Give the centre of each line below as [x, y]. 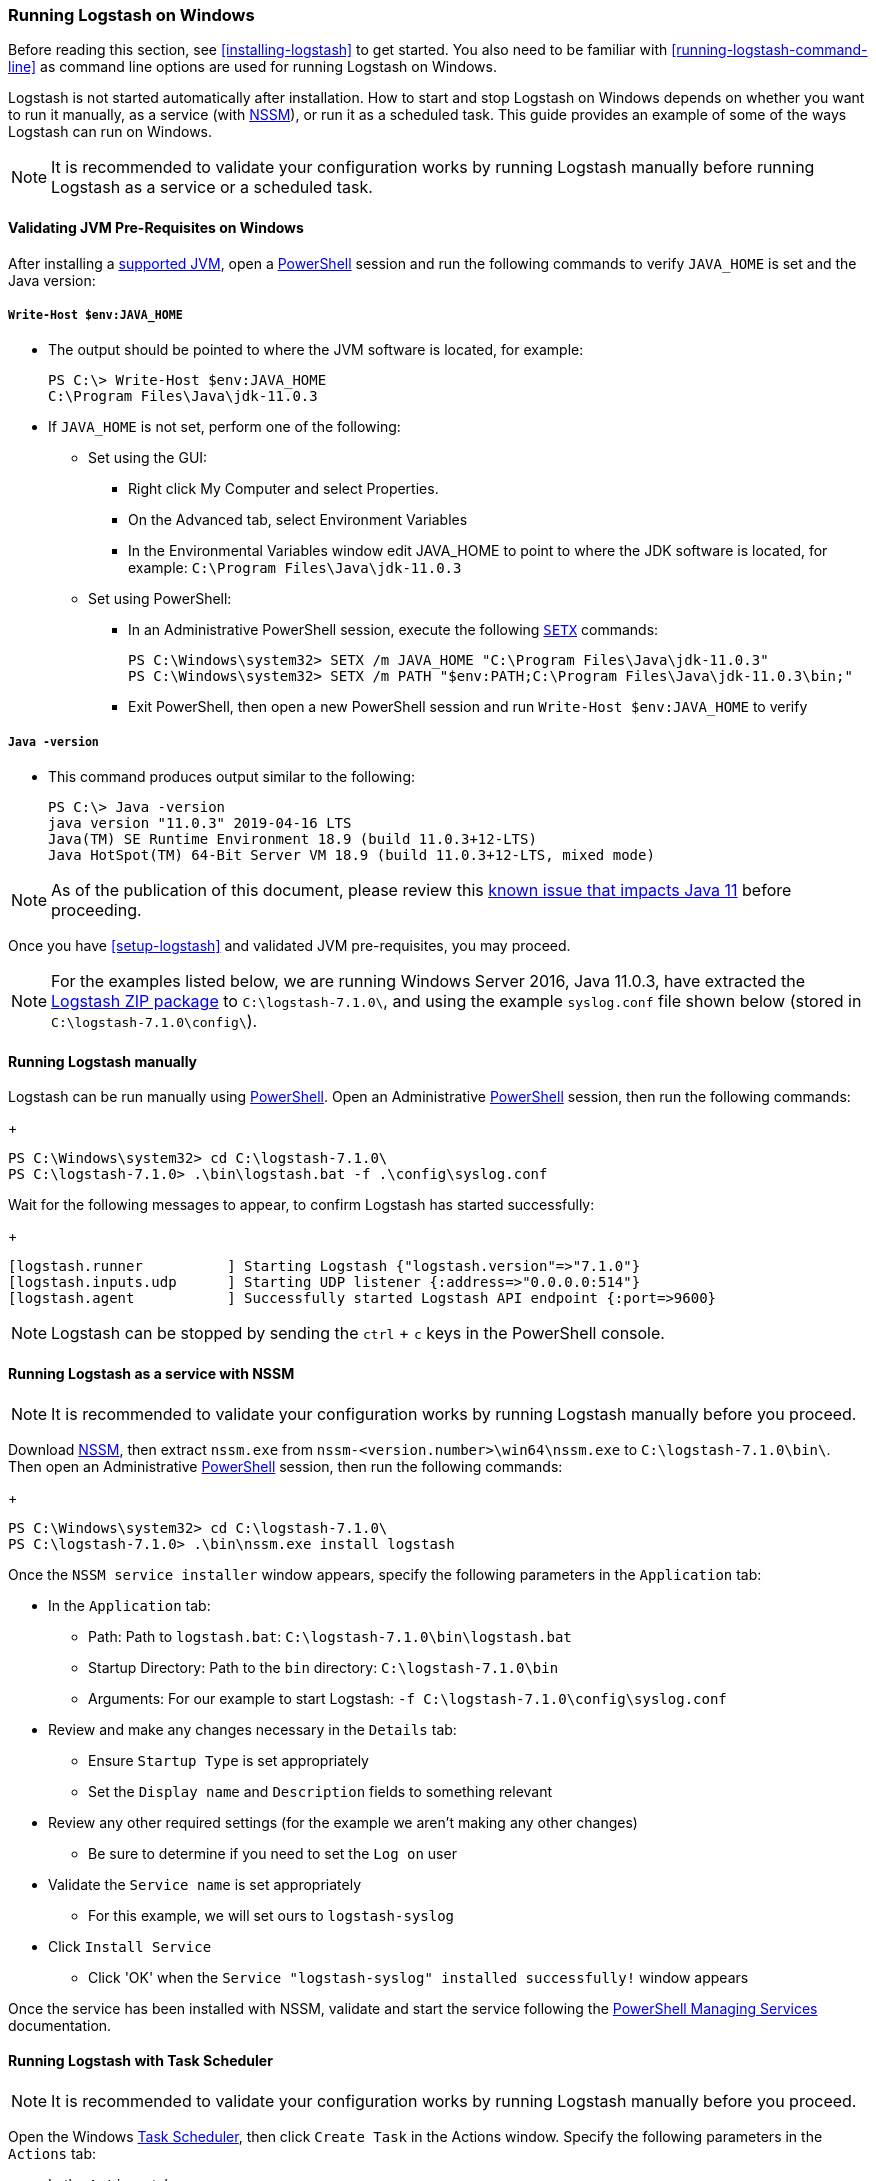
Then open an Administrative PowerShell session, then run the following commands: [285, 1466]
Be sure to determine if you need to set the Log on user [272, 1853]
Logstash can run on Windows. [110, 132]
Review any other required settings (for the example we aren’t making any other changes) [343, 1822]
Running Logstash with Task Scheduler [140, 2061]
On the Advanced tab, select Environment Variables [298, 520]
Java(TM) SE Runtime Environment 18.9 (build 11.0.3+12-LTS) [292, 839]
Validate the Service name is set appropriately [205, 1884]
